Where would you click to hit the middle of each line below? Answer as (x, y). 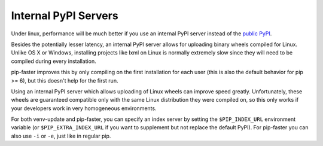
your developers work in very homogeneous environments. (84, 108)
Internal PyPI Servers (65, 16)
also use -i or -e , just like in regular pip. (61, 136)
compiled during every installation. (54, 61)
